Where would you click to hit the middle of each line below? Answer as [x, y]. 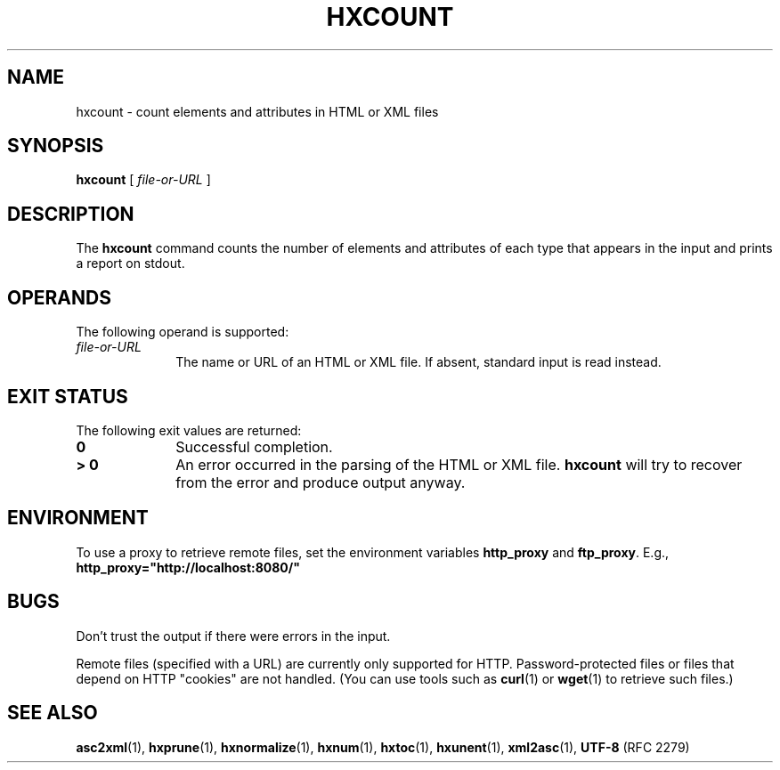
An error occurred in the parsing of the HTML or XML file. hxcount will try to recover [459, 464]
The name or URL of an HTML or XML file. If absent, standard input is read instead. [418, 362]
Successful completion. [254, 446]
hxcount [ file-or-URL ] [143, 180]
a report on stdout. [130, 263]
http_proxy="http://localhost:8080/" [188, 567]
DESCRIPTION [71, 214]
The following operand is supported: [183, 332]
